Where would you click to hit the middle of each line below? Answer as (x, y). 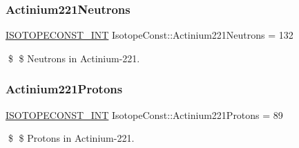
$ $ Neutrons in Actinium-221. (74, 58)
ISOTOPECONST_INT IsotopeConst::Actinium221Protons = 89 (144, 114)
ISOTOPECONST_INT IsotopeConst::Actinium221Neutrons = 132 (149, 35)
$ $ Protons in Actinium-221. (71, 138)
